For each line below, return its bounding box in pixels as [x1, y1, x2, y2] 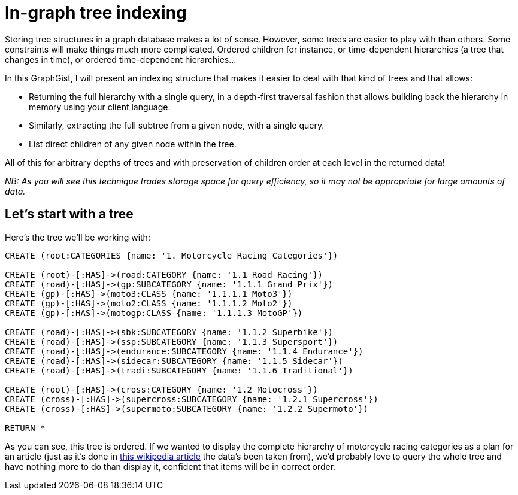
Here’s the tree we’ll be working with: [5, 232, 150, 242]
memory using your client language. [29, 101, 171, 112]
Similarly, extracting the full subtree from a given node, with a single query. [29, 120, 325, 130]
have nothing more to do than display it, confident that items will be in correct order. [5, 461, 336, 472]
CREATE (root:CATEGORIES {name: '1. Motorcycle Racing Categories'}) [5, 250, 338, 260]
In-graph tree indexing [5, 2, 187, 23]
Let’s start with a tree [5, 206, 134, 222]
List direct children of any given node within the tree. [29, 138, 237, 149]
